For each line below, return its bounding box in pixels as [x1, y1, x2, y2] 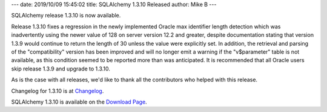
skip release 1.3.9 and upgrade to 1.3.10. [11, 65, 110, 72]
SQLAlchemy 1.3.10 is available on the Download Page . [11, 98, 148, 105]
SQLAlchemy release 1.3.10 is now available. [11, 12, 121, 19]
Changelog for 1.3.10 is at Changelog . [11, 87, 104, 95]
